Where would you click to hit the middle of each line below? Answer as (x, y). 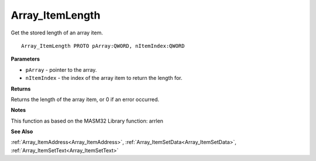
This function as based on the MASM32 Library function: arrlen (87, 121)
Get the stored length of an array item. (57, 33)
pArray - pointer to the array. (61, 69)
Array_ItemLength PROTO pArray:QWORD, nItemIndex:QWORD (103, 46)
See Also (22, 132)
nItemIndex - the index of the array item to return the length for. (104, 78)
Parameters (25, 59)
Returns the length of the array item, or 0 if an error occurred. (85, 99)
